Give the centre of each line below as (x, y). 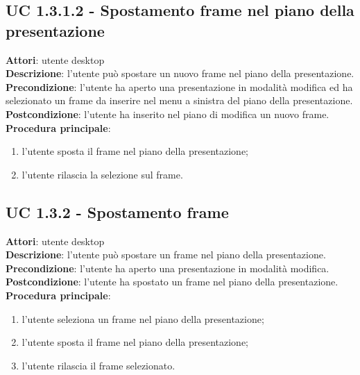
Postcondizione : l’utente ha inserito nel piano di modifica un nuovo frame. (168, 114)
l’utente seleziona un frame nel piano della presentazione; (143, 318)
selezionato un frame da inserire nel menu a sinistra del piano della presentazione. (179, 100)
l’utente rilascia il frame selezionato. (98, 365)
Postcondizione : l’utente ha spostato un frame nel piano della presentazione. (172, 282)
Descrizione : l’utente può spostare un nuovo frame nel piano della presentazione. (180, 73)
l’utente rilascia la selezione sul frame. (102, 174)
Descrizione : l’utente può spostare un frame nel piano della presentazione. (166, 255)
